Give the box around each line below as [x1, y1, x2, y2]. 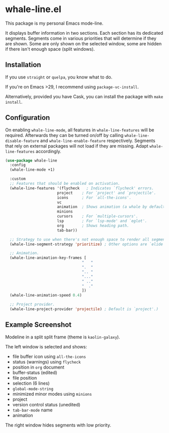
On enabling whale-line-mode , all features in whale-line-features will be [5, 127, 154, 133]
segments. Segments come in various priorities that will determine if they [5, 35, 157, 41]
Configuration [5, 113, 50, 122]
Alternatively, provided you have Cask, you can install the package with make [5, 93, 163, 99]
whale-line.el [5, 4, 61, 15]
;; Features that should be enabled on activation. [10, 181, 121, 186]
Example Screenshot [5, 321, 72, 329]
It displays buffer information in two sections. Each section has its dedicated [5, 30, 163, 36]
